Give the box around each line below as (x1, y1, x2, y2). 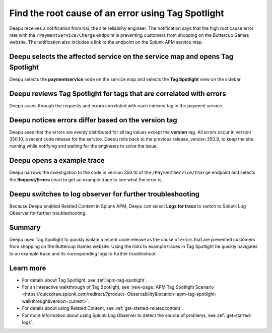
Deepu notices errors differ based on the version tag (9, 116, 177, 124)
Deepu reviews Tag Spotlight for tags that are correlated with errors (9, 89, 226, 98)
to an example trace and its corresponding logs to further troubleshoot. (9, 250, 157, 256)
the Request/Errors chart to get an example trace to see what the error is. (9, 176, 163, 182)
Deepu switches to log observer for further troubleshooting (9, 189, 200, 198)
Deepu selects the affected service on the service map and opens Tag (9, 52, 234, 61)
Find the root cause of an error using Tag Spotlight (9, 8, 224, 19)
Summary (9, 223, 41, 232)
